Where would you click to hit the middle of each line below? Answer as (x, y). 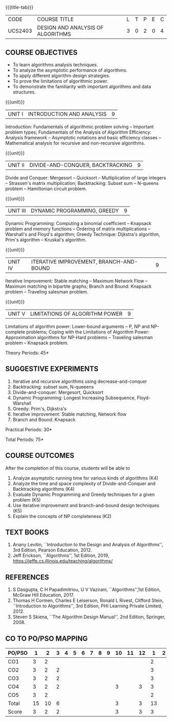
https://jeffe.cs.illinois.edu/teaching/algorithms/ (63, 561)
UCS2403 (20, 31)
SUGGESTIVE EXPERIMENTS (52, 369)
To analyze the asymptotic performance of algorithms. (70, 70)
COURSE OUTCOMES (40, 456)
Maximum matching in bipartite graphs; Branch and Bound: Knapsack (79, 286)
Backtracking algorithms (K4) (44, 489)
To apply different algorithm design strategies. (61, 76)
